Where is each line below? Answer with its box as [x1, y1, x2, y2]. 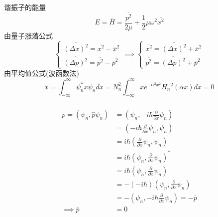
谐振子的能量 [4, 1, 46, 12]
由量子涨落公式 [4, 30, 53, 40]
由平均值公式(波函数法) [4, 68, 79, 78]
